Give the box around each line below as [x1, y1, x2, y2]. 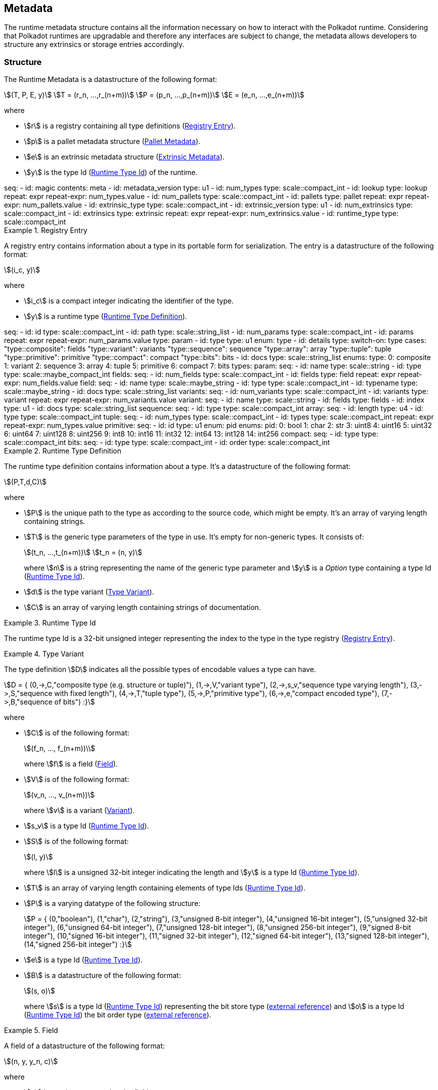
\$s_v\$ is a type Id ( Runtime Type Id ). [24, 821, 149, 830]
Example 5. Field [4, 1026, 58, 1035]
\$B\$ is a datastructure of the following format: [24, 971, 181, 980]
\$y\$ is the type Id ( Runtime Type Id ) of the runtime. [24, 168, 198, 177]
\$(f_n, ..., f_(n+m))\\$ [24, 744, 95, 753]
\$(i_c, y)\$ [4, 265, 40, 274]
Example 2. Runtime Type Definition [4, 446, 121, 455]
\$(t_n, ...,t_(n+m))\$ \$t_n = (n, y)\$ [24, 548, 142, 557]
